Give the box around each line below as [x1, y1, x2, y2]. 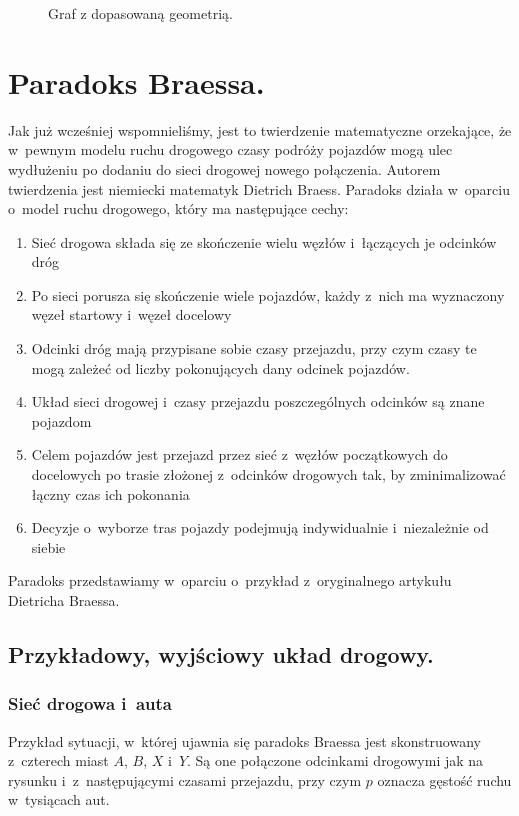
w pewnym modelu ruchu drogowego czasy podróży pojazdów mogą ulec [8, 139, 453, 160]
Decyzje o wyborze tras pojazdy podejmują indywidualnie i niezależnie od [31, 517, 489, 538]
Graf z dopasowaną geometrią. [48, 3, 233, 23]
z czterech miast [8, 750, 109, 771]
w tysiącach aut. [8, 789, 110, 810]
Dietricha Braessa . [8, 590, 120, 610]
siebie [31, 536, 66, 557]
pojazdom [31, 410, 92, 431]
